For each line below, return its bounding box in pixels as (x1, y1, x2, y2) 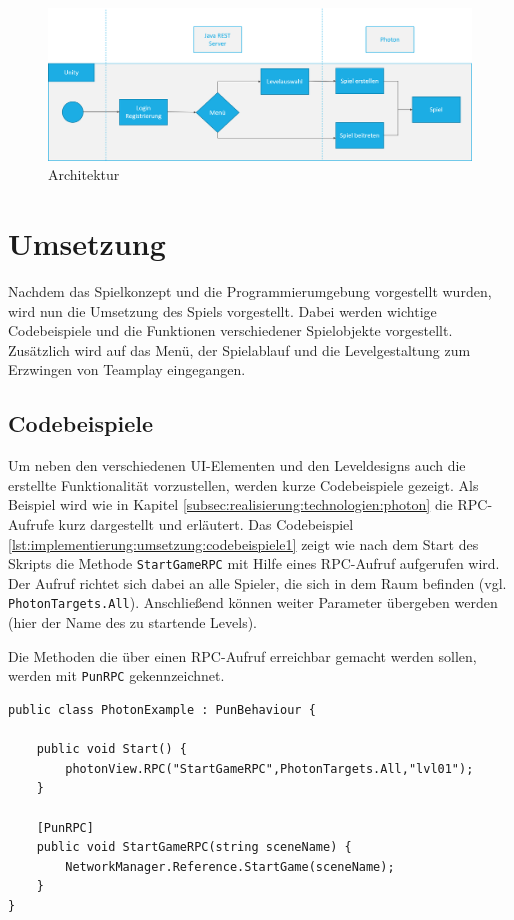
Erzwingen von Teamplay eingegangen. (8, 359, 246, 380)
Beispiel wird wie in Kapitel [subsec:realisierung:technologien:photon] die (8, 494, 453, 515)
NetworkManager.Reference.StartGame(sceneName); (65, 859, 395, 874)
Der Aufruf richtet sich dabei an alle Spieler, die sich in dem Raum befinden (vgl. (8, 572, 507, 593)
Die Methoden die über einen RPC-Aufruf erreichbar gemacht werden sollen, (8, 645, 477, 666)
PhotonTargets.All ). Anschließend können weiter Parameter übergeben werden (8, 592, 498, 613)
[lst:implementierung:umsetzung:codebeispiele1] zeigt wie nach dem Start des (8, 533, 479, 554)
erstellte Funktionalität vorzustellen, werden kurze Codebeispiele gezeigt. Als (8, 474, 479, 495)
